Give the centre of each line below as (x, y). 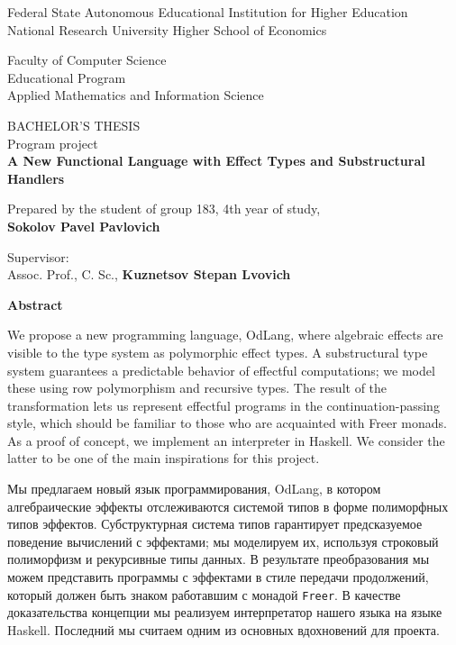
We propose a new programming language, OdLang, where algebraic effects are (225, 335)
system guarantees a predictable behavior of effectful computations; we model (221, 370)
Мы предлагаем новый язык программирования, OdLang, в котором (194, 489)
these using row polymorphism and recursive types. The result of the (197, 388)
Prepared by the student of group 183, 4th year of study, (164, 209)
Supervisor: (38, 256)
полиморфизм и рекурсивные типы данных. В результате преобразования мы (219, 559)
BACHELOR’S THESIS (74, 125)
